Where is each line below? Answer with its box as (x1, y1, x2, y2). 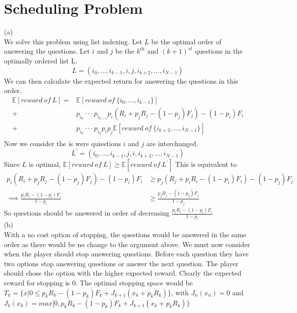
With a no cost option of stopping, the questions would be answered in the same (4, 229, 246, 239)
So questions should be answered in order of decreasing (4, 208, 170, 218)
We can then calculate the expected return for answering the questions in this (4, 75, 238, 86)
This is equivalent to (175, 159, 237, 169)
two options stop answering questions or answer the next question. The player (4, 258, 238, 268)
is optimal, (29, 159, 61, 169)
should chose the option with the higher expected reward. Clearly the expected (4, 268, 241, 278)
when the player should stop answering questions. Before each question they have (4, 249, 249, 259)
